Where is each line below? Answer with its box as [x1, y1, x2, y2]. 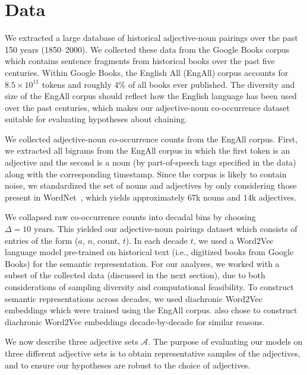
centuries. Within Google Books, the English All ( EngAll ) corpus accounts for [5, 66, 289, 78]
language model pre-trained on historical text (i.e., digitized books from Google [5, 246, 294, 258]
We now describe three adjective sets [5, 335, 138, 348]
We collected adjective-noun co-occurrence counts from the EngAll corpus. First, [5, 132, 298, 145]
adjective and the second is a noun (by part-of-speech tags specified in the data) [5, 156, 296, 169]
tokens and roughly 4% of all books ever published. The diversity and [42, 78, 295, 90]
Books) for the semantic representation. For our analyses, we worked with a [5, 257, 280, 269]
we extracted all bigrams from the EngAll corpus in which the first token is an [5, 144, 290, 157]
